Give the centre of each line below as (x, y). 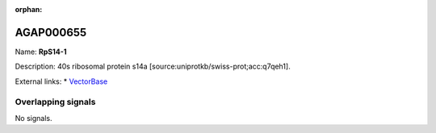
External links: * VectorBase (61, 81)
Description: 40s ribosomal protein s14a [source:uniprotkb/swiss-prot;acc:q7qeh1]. (153, 66)
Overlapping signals (55, 102)
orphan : (29, 9)
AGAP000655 (51, 32)
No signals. (34, 118)
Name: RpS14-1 (41, 52)
